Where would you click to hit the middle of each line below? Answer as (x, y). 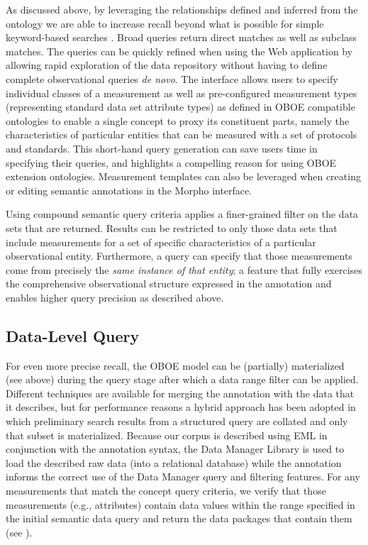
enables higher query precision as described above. (115, 297)
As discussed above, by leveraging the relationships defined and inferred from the (182, 9)
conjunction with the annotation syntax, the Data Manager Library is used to (175, 449)
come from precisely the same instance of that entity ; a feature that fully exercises (184, 269)
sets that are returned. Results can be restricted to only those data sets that (172, 227)
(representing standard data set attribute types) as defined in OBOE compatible (180, 107)
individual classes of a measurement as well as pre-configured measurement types (182, 93)
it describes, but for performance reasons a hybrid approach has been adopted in (181, 407)
